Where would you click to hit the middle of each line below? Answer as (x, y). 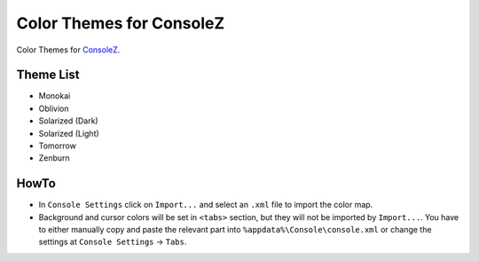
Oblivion (54, 108)
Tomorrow (58, 146)
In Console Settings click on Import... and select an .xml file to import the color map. (206, 205)
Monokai (55, 96)
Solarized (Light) (69, 133)
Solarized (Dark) (68, 121)
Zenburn (54, 158)
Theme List (48, 75)
